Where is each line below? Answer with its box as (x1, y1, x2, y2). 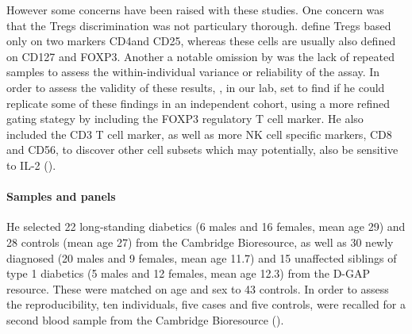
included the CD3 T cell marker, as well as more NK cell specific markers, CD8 (6, 125, 392, 142)
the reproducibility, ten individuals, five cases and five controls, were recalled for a (6, 296, 406, 313)
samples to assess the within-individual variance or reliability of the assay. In (6, 63, 380, 80)
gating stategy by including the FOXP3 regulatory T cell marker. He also (6, 110, 364, 127)
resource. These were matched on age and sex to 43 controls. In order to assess (6, 280, 389, 297)
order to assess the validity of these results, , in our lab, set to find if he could (6, 79, 385, 95)
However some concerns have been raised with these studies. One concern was (6, 2, 384, 17)
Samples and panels (6, 188, 116, 205)
